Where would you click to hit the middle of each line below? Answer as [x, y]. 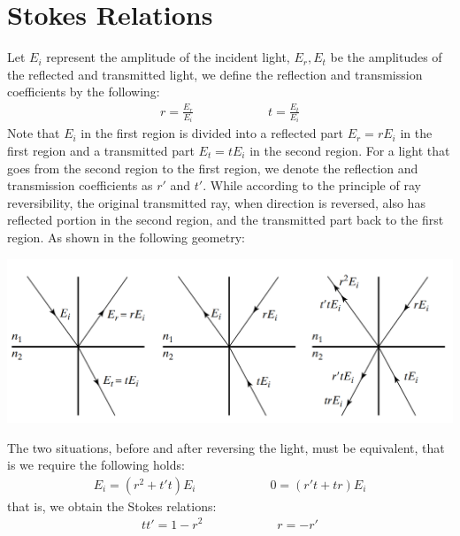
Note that [34, 133]
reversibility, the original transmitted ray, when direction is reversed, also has [216, 202]
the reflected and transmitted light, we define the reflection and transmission [215, 74]
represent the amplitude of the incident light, [168, 57]
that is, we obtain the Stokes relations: [112, 505]
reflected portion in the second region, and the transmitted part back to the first [226, 220]
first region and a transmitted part [101, 150]
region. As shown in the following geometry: [126, 237]
